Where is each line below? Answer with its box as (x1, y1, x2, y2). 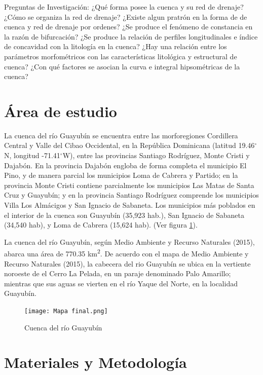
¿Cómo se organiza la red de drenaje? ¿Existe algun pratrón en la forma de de (4, 11, 247, 22)
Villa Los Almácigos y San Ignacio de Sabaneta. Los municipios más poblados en (4, 200, 255, 210)
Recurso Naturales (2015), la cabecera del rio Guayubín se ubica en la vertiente (4, 258, 251, 269)
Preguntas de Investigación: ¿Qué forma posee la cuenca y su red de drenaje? (4, 2, 244, 12)
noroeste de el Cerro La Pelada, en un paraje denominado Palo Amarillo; (4, 268, 231, 279)
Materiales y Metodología (4, 352, 187, 372)
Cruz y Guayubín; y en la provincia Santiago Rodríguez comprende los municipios (4, 190, 259, 200)
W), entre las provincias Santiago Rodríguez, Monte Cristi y (62, 150, 250, 161)
